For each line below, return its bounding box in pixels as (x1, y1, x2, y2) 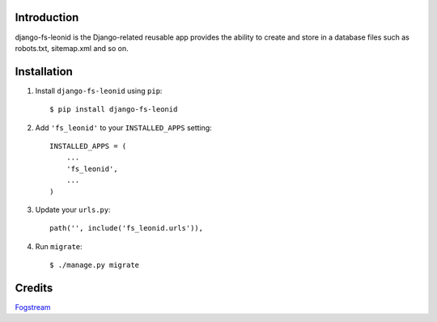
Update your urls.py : (35, 205, 111, 214)
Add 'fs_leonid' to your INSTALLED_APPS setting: (35, 122, 212, 133)
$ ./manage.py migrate (49, 261, 140, 270)
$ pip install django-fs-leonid (49, 105, 178, 114)
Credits (15, 281, 53, 294)
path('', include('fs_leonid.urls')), (49, 223, 204, 233)
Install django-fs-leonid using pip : (35, 86, 163, 95)
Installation (15, 65, 73, 78)
